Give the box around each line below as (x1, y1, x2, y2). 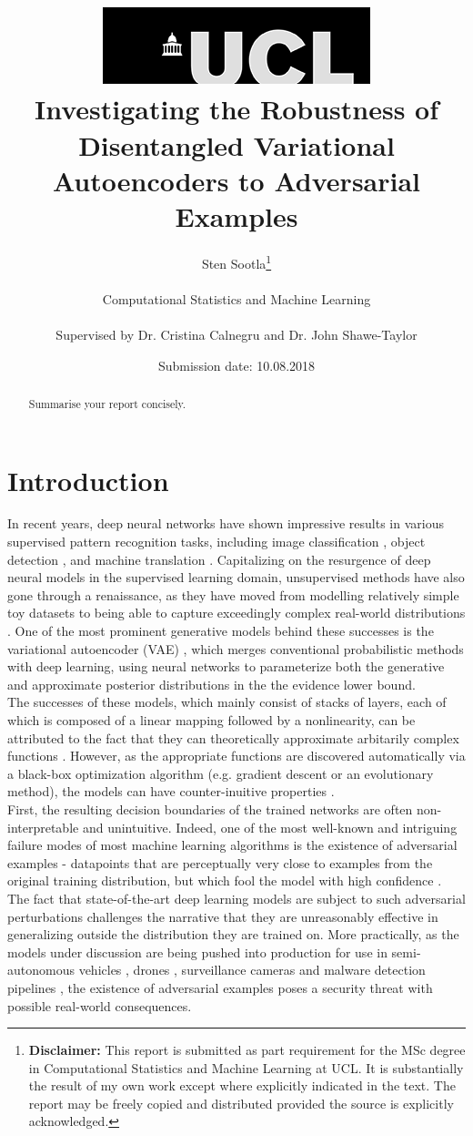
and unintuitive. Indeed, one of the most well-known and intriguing (82, 817, 458, 836)
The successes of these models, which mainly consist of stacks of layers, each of (7, 692, 447, 711)
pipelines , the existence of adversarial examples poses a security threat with (7, 977, 433, 997)
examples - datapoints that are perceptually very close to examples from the (7, 853, 433, 872)
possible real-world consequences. (7, 996, 192, 1015)
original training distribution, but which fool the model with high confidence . (7, 871, 442, 890)
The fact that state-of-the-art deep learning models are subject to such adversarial (7, 888, 466, 907)
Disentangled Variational (78, 126, 395, 163)
